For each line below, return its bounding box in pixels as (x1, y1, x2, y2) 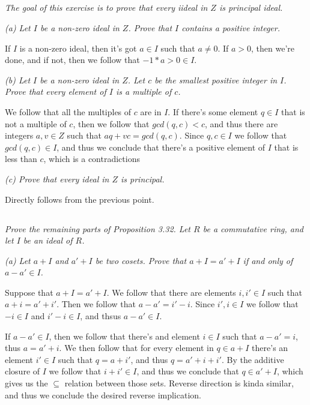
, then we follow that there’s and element (49, 329, 200, 342)
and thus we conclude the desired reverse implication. (5, 388, 201, 401)
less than (5, 152, 37, 165)
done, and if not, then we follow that (5, 53, 140, 66)
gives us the (5, 377, 48, 389)
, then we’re (251, 41, 295, 54)
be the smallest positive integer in (154, 73, 278, 86)
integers (5, 129, 34, 142)
